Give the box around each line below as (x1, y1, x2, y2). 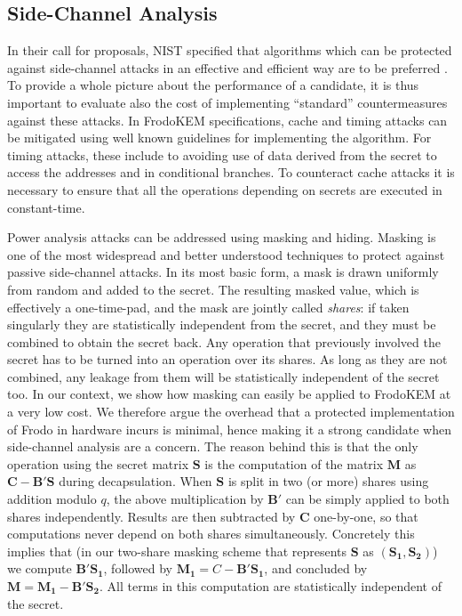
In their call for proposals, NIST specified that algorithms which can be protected (7, 41, 452, 60)
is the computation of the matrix (204, 454, 384, 473)
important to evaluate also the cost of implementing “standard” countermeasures (7, 93, 448, 111)
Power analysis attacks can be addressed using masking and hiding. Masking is (7, 228, 436, 247)
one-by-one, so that (314, 507, 418, 525)
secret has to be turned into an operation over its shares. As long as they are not (7, 350, 448, 369)
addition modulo (7, 490, 97, 508)
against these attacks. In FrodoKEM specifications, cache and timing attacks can (7, 110, 448, 129)
